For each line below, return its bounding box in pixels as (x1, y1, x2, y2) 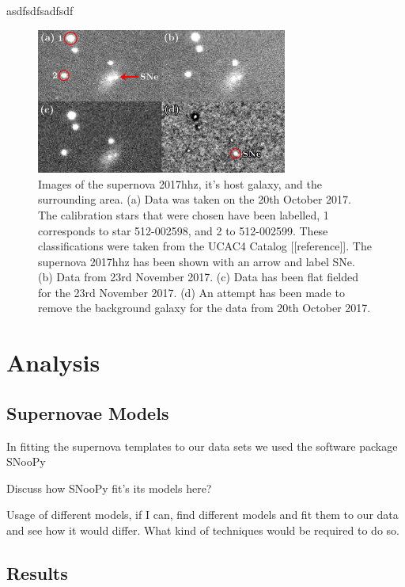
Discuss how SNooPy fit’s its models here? (6, 479, 212, 496)
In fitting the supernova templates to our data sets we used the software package (6, 437, 398, 454)
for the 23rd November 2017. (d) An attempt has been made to (38, 284, 345, 300)
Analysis (6, 346, 100, 379)
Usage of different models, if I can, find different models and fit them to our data (6, 506, 399, 523)
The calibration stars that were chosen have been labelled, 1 (38, 206, 329, 223)
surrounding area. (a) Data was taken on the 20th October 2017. (38, 191, 352, 208)
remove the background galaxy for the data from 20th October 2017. (38, 299, 371, 316)
